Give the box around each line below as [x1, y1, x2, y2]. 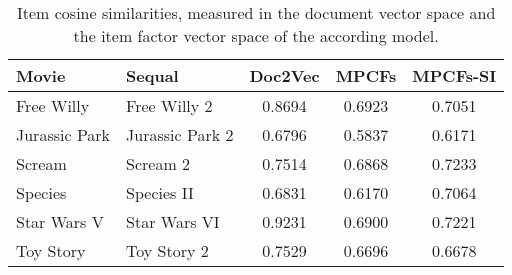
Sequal [126, 64, 179, 87]
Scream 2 [126, 152, 191, 175]
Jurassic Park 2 [126, 123, 234, 146]
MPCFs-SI [412, 64, 497, 87]
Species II [126, 181, 194, 204]
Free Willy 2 [126, 94, 213, 117]
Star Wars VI [126, 210, 220, 233]
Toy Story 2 [126, 239, 209, 262]
